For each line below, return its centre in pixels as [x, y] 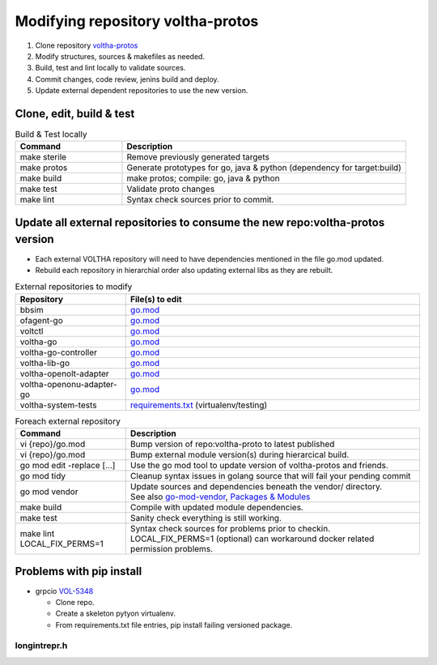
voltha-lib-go [45, 363]
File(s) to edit [156, 299]
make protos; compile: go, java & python [203, 178]
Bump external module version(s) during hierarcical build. [240, 455]
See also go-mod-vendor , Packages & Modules [220, 497]
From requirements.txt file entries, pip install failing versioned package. [174, 625]
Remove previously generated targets [198, 157]
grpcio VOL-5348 [64, 590]
